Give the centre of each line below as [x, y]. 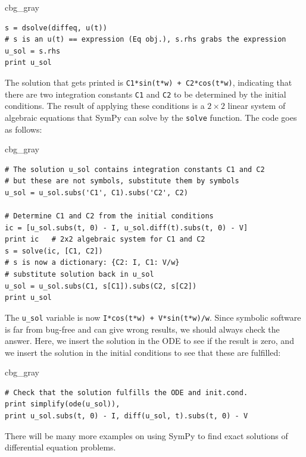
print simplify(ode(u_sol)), [63, 404]
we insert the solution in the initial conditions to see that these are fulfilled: [143, 352]
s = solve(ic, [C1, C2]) [54, 251]
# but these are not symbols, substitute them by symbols [122, 181]
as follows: [24, 129]
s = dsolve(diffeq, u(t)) [56, 28]
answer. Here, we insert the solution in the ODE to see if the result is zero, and [149, 341]
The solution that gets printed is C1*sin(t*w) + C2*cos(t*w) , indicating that [149, 82]
